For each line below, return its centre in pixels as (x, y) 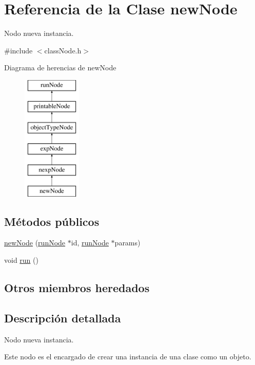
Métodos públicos (52, 221)
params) (128, 243)
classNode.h (63, 50)
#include (18, 50)
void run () (21, 260)
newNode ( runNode (35, 243)
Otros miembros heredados (77, 288)
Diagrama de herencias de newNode (60, 68)
